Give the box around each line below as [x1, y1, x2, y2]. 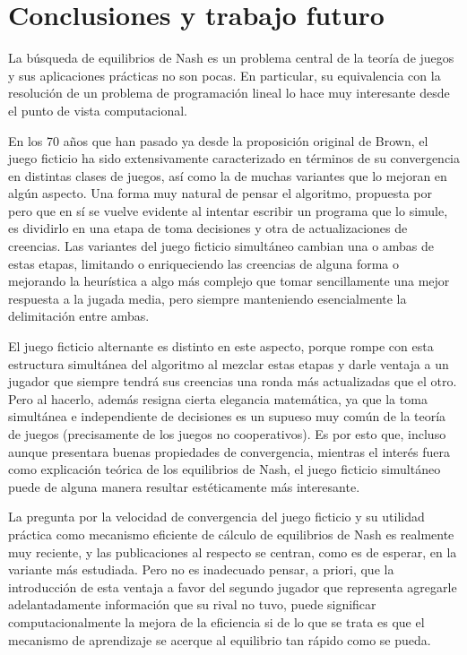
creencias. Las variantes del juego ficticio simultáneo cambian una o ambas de [8, 237, 435, 255]
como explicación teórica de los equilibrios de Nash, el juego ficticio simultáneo [8, 460, 441, 478]
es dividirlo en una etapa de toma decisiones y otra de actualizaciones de [8, 219, 408, 237]
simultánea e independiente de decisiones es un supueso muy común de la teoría [8, 407, 446, 426]
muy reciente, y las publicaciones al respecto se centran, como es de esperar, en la [8, 542, 457, 561]
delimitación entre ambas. [8, 306, 150, 325]
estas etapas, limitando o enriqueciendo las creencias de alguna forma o [8, 254, 400, 272]
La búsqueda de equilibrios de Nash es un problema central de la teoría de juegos [8, 48, 454, 67]
